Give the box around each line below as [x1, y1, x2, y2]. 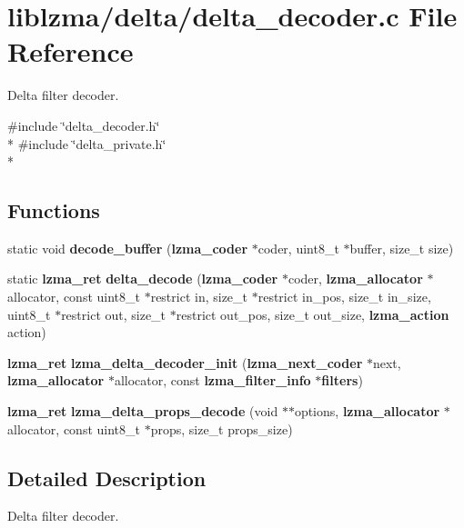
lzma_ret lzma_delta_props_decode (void [7, 402, 278, 421]
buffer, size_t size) [349, 238, 454, 257]
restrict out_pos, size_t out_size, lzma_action [176, 304, 449, 324]
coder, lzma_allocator [287, 269, 423, 288]
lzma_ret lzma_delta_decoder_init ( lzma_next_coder [7, 353, 363, 372]
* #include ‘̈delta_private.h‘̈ [7, 134, 166, 153]
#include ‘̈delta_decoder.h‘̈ [7, 115, 160, 134]
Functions [7, 196, 100, 224]
